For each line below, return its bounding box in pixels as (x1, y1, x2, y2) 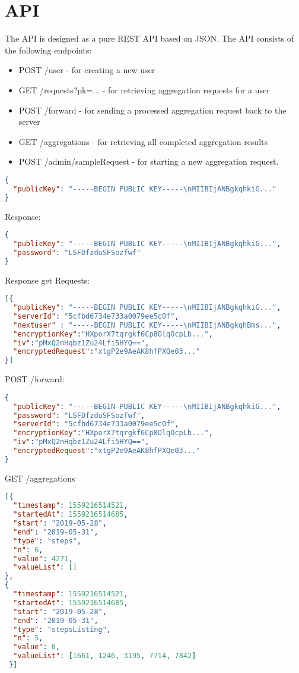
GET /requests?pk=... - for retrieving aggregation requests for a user (18, 83, 270, 96)
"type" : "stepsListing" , (13, 625, 112, 634)
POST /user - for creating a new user (18, 64, 155, 76)
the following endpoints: (5, 43, 92, 56)
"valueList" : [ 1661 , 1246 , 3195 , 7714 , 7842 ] (13, 652, 196, 661)
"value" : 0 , (13, 643, 61, 652)
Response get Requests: (5, 273, 90, 286)
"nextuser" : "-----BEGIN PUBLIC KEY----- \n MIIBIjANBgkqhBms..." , (13, 320, 281, 329)
